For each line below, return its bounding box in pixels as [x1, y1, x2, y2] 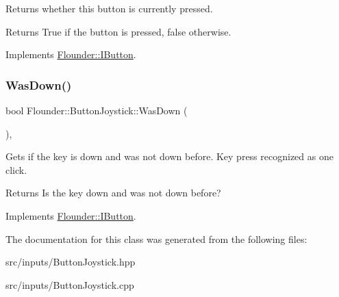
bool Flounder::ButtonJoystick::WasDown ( [5, 103, 188, 117]
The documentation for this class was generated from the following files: [5, 231, 307, 246]
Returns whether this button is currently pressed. [5, 1, 213, 15]
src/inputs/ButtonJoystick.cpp [5, 277, 134, 292]
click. [5, 162, 27, 177]
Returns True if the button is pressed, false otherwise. [5, 24, 231, 38]
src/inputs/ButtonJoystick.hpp [5, 255, 136, 269]
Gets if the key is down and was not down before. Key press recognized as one [5, 149, 334, 164]
